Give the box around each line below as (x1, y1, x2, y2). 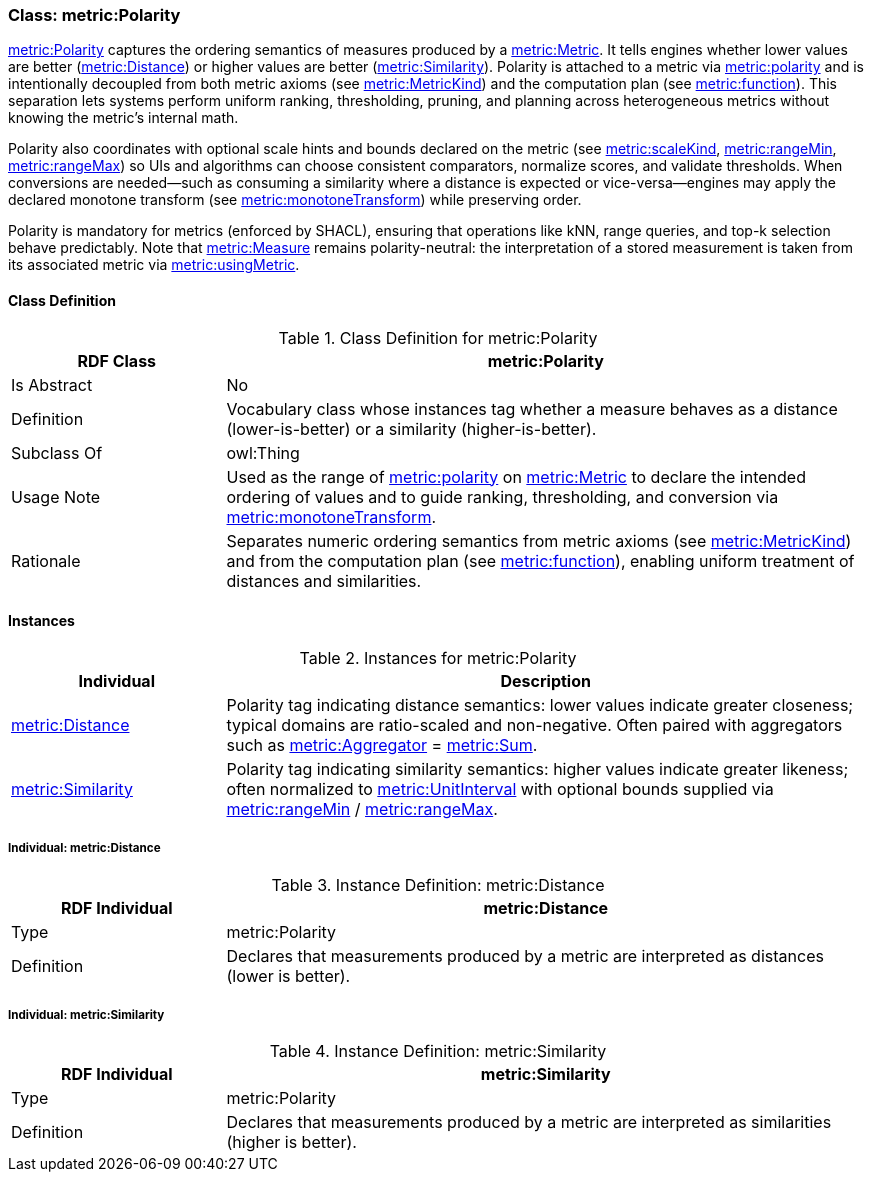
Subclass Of (11, 442, 103, 463)
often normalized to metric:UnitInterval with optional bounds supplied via (226, 778, 774, 799)
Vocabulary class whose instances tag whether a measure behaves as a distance (226, 398, 838, 419)
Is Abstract (11, 374, 93, 395)
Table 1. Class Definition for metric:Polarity (278, 327, 598, 348)
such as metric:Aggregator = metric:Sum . (226, 734, 538, 755)
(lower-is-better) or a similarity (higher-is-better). (226, 418, 597, 439)
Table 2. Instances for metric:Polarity (299, 647, 577, 668)
